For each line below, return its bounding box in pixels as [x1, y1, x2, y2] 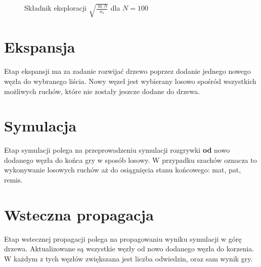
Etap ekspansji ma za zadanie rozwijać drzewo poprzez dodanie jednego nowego [4, 66, 251, 76]
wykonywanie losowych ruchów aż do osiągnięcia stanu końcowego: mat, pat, [4, 164, 241, 175]
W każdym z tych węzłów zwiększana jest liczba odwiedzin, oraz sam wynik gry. [4, 253, 253, 263]
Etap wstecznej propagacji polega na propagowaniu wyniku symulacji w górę [4, 233, 242, 244]
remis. [4, 174, 23, 185]
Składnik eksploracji [24, 3, 87, 13]
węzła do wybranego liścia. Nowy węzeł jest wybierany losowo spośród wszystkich [4, 75, 256, 86]
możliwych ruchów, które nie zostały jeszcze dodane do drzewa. [4, 85, 200, 96]
